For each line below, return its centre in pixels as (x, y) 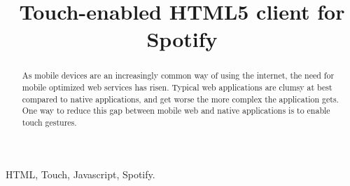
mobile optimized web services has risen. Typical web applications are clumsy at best (177, 87)
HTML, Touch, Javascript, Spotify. (80, 174)
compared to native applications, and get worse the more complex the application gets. (180, 99)
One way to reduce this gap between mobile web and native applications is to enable (176, 111)
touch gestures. (49, 122)
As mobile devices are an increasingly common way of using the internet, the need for (178, 75)
